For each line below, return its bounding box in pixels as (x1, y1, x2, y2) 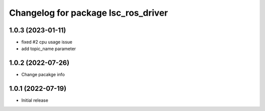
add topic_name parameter (21, 46, 76, 52)
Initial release (21, 97, 49, 103)
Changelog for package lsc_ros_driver (9, 7, 168, 18)
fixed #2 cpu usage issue (21, 39, 73, 45)
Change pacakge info (21, 72, 65, 78)
